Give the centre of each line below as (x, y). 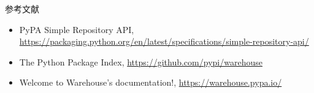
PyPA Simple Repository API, (77, 29)
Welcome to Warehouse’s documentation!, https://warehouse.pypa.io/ (151, 82)
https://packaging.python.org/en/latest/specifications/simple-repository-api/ (164, 41)
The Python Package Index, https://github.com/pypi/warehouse (141, 61)
